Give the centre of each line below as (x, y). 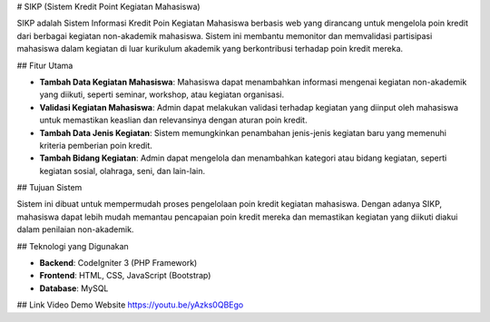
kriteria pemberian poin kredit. (96, 145)
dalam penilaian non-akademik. (75, 229)
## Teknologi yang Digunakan (73, 246)
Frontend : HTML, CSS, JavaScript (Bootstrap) (125, 276)
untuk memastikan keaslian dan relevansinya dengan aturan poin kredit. (173, 120)
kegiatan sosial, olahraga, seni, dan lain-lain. (122, 171)
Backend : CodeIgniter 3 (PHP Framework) (118, 263)
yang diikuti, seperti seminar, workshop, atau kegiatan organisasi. (162, 94)
